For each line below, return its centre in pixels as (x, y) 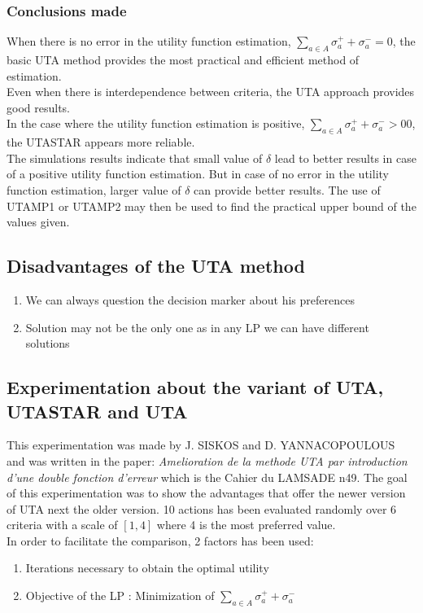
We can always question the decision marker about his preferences (190, 299)
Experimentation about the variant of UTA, (195, 387)
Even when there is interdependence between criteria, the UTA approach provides (211, 92)
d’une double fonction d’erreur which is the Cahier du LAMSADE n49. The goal (207, 477)
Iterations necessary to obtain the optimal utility (147, 568)
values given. (38, 222)
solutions (48, 343)
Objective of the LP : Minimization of (120, 595)
